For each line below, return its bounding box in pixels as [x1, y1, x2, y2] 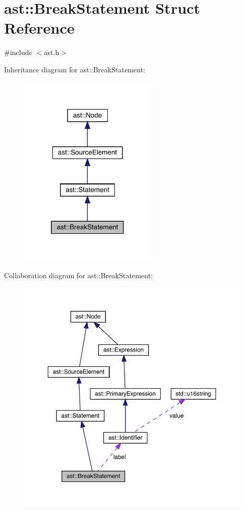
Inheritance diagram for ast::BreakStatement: [4, 64, 145, 74]
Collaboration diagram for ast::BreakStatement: [4, 270, 153, 280]
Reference [4, 17, 75, 38]
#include [4, 47, 33, 58]
